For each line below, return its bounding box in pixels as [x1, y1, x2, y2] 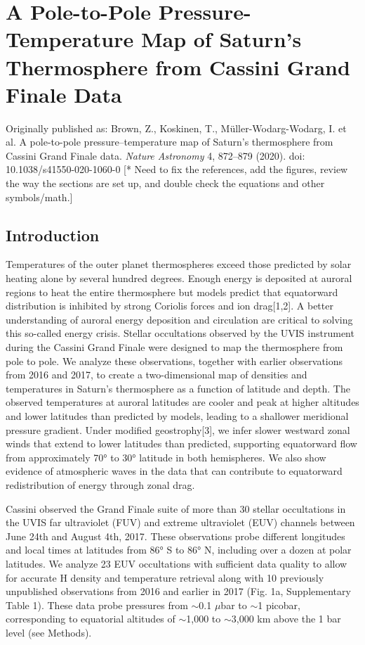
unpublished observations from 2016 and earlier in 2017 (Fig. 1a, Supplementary [6, 584, 351, 599]
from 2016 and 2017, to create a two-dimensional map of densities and [6, 367, 307, 382]
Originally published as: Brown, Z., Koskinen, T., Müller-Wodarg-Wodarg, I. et [6, 120, 347, 135]
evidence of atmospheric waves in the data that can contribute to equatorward [6, 464, 343, 478]
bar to [220, 597, 247, 612]
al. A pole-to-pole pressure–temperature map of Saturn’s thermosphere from [6, 134, 333, 149]
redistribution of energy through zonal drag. [6, 477, 195, 492]
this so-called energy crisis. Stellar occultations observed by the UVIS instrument [6, 326, 354, 340]
